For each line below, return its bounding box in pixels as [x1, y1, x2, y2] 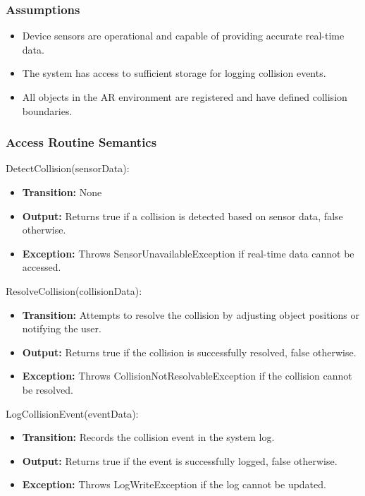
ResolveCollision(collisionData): [6, 283, 142, 298]
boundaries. [22, 103, 73, 118]
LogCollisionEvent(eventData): [6, 406, 139, 421]
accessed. [22, 260, 61, 274]
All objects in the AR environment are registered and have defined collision [22, 90, 347, 104]
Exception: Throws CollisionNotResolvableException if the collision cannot [22, 368, 352, 383]
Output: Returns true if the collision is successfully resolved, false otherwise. [22, 344, 357, 359]
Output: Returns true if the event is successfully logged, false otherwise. [22, 453, 338, 468]
